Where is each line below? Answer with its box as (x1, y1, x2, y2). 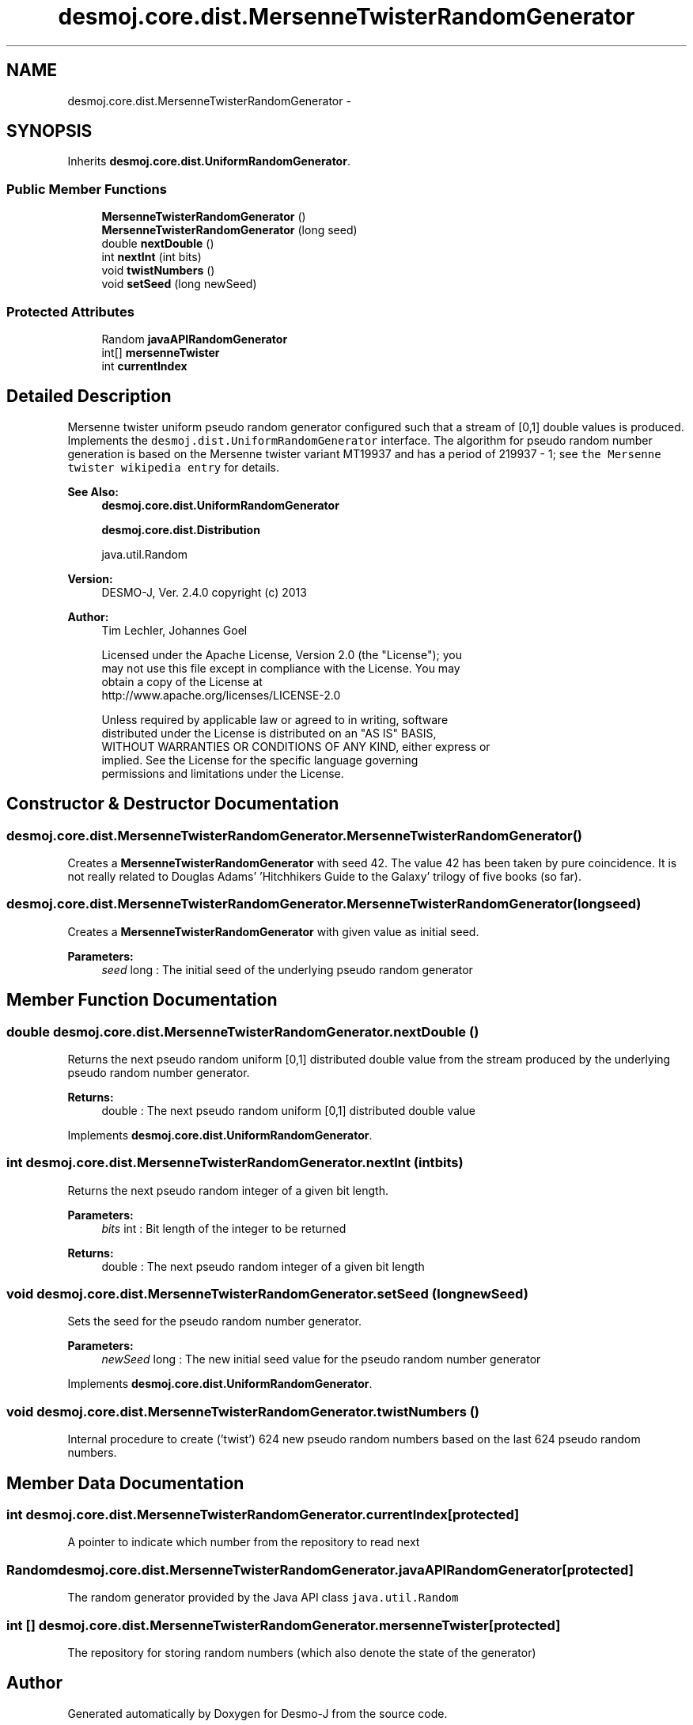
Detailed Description (6, 386, 172, 407)
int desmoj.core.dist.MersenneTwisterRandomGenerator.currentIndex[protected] (6, 1507, 520, 1523)
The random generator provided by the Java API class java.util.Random (67, 1590, 459, 1605)
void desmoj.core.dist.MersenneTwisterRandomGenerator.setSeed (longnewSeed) (6, 1286, 528, 1302)
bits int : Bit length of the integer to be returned (101, 1221, 346, 1235)
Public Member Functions (6, 180, 167, 197)
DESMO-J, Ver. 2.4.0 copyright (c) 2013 (101, 585, 307, 599)
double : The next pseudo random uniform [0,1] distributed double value (101, 1103, 475, 1117)
